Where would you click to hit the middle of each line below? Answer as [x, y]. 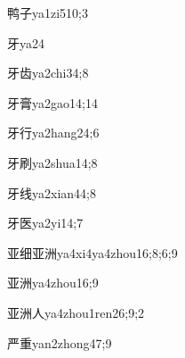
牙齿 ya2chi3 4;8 [48, 73]
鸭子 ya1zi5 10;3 [48, 12]
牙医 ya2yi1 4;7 [45, 223]
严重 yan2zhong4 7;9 [60, 342]
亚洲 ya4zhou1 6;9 [53, 283]
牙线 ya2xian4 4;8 [52, 192]
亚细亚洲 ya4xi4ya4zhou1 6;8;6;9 [92, 252]
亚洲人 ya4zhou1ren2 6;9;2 [76, 312]
